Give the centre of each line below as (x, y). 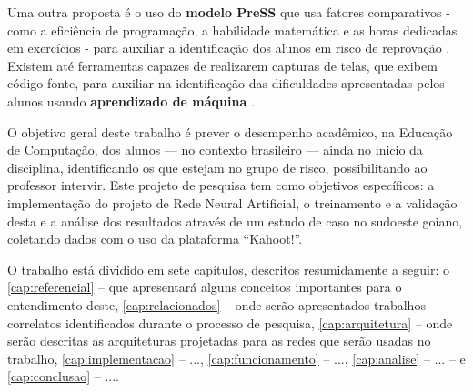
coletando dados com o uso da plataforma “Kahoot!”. (155, 239)
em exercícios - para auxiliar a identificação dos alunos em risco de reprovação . (229, 48)
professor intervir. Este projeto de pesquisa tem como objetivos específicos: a (221, 185)
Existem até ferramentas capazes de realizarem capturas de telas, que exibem (222, 65)
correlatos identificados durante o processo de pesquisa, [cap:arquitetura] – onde (230, 322)
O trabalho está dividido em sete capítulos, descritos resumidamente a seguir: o (228, 269)
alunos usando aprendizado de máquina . (131, 101)
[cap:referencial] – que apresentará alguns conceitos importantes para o (205, 287)
